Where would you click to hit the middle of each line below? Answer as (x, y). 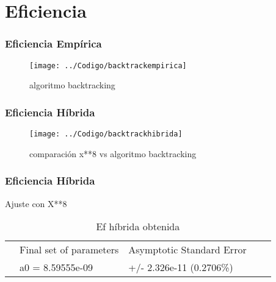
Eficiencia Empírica (53, 44)
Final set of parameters (69, 250)
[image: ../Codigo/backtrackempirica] (108, 65)
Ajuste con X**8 (36, 203)
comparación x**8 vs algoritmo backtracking (113, 153)
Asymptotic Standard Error (187, 250)
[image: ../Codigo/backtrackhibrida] (106, 134)
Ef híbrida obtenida (138, 227)
